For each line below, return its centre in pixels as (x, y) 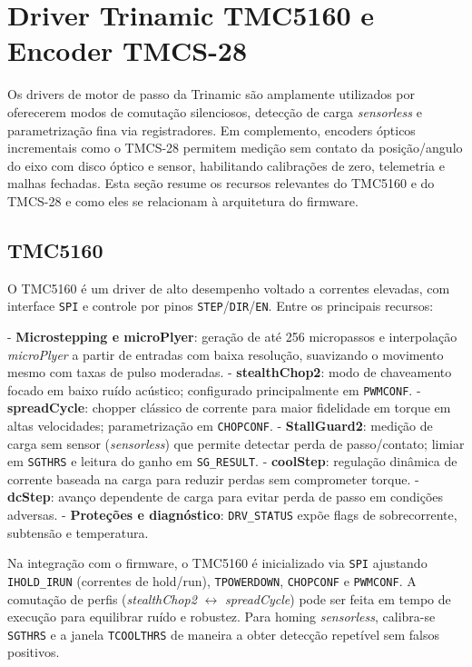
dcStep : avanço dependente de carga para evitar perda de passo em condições (226, 497)
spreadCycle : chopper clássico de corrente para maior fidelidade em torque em (229, 408)
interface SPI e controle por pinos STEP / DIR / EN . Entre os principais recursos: (221, 306)
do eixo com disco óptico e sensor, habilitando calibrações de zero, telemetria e (226, 165)
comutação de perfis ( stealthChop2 (102, 598)
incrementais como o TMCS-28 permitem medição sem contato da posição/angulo (235, 148)
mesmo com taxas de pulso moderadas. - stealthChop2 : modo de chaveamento (230, 372)
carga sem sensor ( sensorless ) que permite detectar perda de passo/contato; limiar (236, 443)
